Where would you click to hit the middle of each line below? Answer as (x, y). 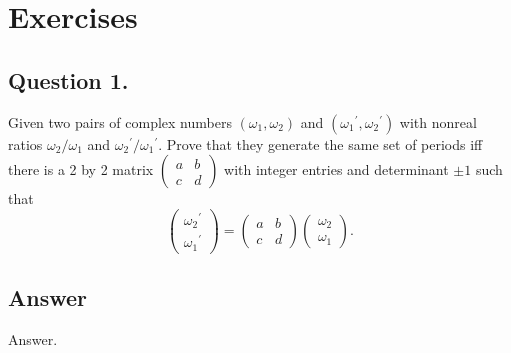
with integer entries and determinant (336, 169)
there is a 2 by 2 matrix (81, 169)
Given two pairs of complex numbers (120, 121)
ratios (25, 143)
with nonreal (438, 121)
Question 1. (68, 79)
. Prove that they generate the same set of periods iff (320, 143)
